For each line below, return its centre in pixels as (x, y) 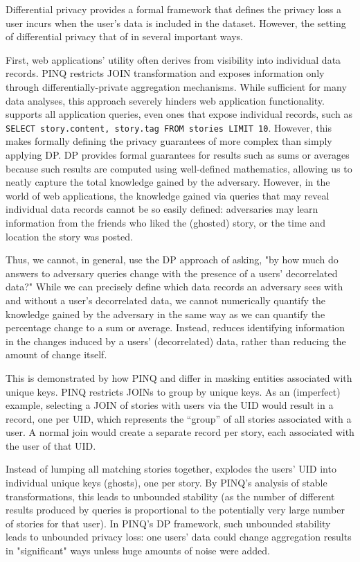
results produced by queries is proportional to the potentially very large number (175, 510)
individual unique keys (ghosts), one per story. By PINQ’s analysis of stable (166, 483)
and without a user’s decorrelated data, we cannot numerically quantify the (165, 300)
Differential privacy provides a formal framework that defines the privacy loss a (173, 9)
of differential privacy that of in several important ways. (124, 36)
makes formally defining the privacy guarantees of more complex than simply (169, 141)
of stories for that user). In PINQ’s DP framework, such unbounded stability (168, 523)
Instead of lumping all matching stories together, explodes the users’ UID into (171, 469)
